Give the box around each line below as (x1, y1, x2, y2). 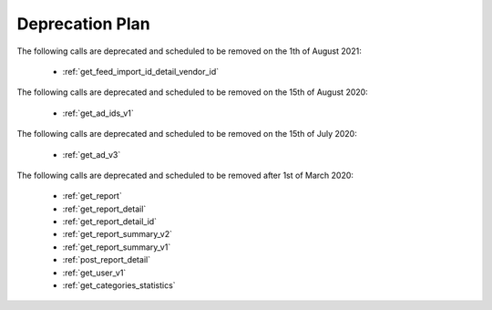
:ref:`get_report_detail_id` (62, 216, 158, 227)
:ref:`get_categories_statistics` (62, 280, 177, 291)
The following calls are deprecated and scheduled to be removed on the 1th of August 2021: (16, 46, 362, 57)
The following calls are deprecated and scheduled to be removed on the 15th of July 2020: (16, 129, 357, 139)
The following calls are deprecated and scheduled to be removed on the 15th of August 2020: (16, 87, 368, 98)
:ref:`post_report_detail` (62, 254, 150, 265)
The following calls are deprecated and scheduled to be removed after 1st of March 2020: (16, 170, 354, 181)
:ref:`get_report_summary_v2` (62, 229, 173, 240)
